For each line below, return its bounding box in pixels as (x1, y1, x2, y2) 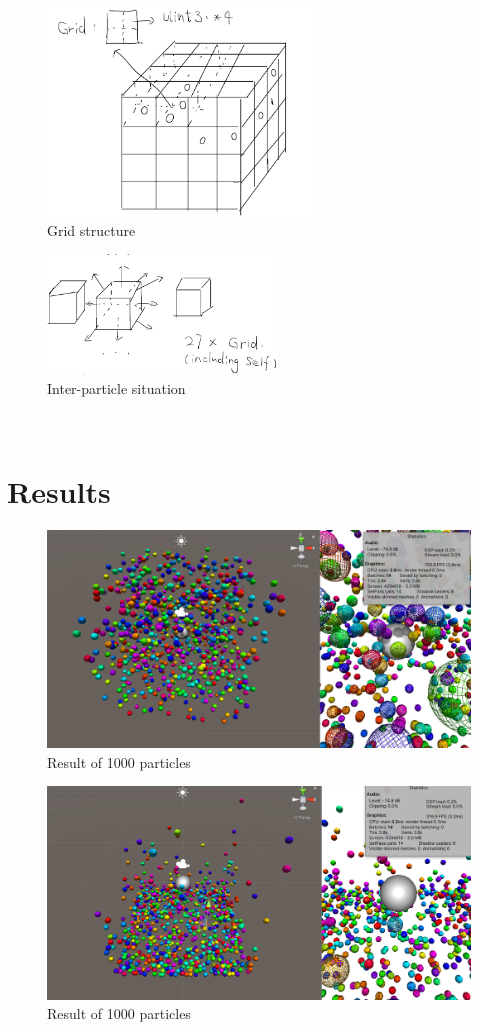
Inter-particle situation (47, 378, 186, 399)
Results (7, 470, 111, 511)
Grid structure (47, 219, 136, 240)
